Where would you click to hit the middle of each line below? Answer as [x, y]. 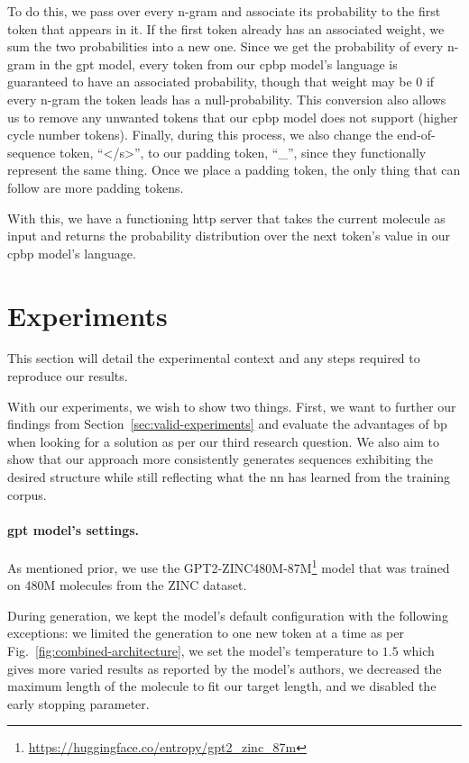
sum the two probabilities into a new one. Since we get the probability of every [225, 46]
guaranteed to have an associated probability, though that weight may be [210, 82]
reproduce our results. [68, 376]
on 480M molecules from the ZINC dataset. [127, 585]
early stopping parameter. [78, 703]
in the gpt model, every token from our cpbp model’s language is [218, 64]
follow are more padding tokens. [96, 187]
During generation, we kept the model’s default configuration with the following [228, 615]
